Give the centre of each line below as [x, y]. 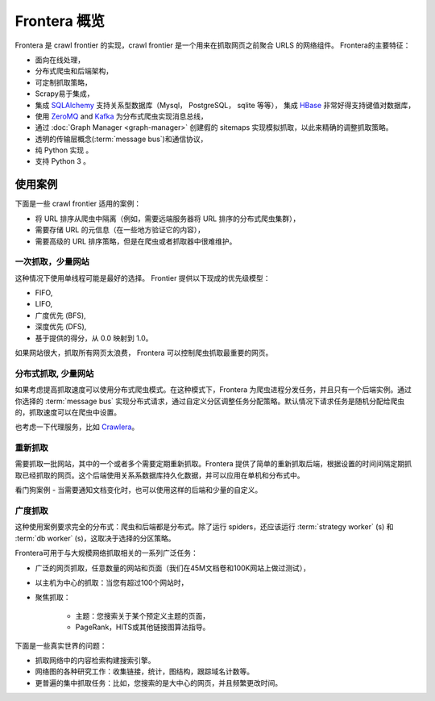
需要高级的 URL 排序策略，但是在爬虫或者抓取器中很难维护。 [136, 241]
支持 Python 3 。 [62, 161]
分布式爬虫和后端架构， [74, 71]
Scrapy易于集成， [64, 94]
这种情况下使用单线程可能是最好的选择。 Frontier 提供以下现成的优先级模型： [143, 277]
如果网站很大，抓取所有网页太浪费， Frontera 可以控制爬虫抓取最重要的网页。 [144, 353]
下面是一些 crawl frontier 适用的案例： [78, 204]
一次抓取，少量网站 [52, 262]
